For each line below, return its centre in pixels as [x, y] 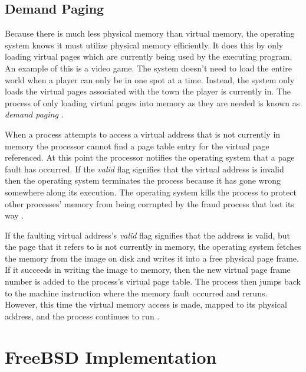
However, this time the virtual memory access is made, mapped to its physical [146, 304]
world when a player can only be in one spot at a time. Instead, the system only [150, 79]
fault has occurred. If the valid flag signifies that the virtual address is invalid [144, 169]
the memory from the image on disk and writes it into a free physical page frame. [152, 258]
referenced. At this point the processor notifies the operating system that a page [150, 157]
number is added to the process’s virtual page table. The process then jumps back [153, 281]
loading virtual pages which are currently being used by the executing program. [149, 56]
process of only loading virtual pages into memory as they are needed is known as [152, 102]
